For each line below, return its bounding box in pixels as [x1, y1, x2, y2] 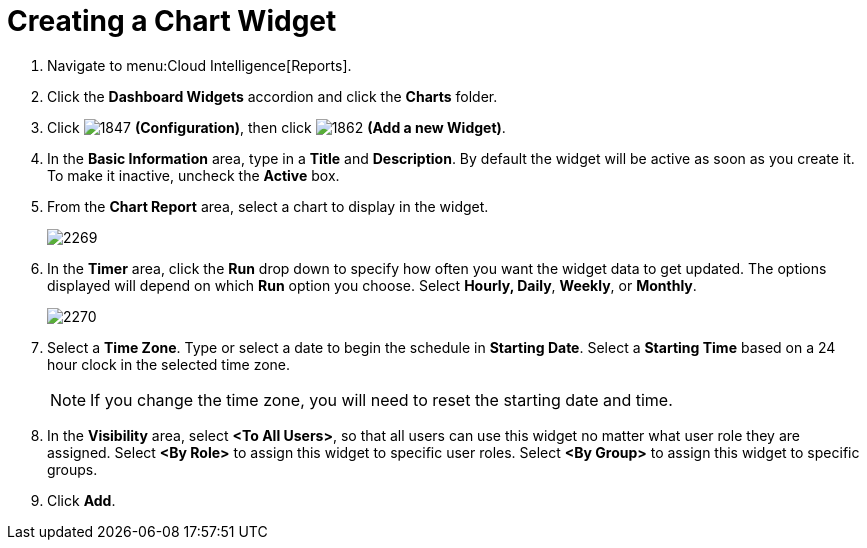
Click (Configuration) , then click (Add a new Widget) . [47, 118, 506, 136]
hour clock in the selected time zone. [47, 355, 291, 373]
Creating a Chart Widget [7, 4, 337, 38]
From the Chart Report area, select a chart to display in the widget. [47, 197, 489, 215]
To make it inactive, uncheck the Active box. [47, 166, 340, 184]
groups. [47, 460, 98, 478]
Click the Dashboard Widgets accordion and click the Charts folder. [47, 87, 498, 105]
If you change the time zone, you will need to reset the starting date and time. [90, 389, 673, 410]
